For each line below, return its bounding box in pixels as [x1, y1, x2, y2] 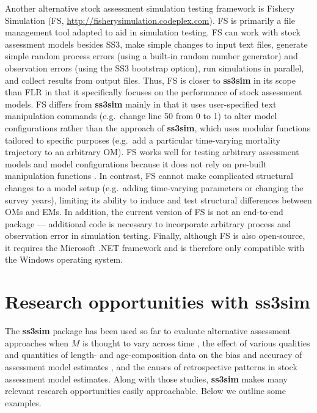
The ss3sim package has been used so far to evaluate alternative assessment [5, 324, 291, 337]
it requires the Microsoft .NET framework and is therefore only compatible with [5, 241, 305, 254]
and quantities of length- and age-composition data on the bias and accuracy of [5, 348, 302, 361]
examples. [5, 396, 42, 409]
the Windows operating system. [5, 253, 123, 266]
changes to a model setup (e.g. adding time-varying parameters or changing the [5, 181, 304, 194]
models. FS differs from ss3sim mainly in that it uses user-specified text [5, 97, 277, 110]
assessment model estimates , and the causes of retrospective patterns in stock [5, 360, 297, 373]
